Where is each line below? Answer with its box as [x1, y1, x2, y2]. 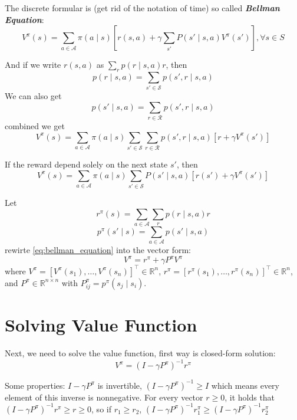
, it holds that [225, 391, 275, 403]
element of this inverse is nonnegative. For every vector [5, 391, 203, 403]
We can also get [5, 90, 62, 102]
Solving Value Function [5, 313, 197, 337]
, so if [91, 402, 111, 415]
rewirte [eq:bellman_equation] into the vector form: [5, 244, 191, 256]
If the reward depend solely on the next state [5, 158, 168, 170]
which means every [211, 379, 279, 391]
